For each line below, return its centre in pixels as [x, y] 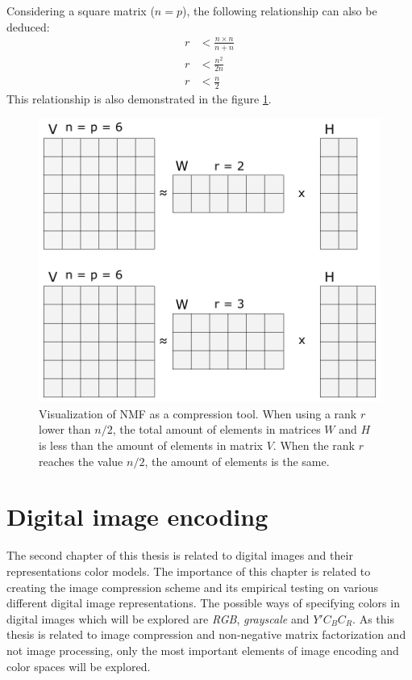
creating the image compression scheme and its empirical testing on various [193, 587]
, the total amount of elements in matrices [216, 429]
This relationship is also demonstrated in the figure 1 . [139, 98]
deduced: [28, 26]
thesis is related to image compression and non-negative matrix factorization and [206, 634]
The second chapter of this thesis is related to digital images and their [180, 555]
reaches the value [81, 461]
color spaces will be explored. [79, 666]
